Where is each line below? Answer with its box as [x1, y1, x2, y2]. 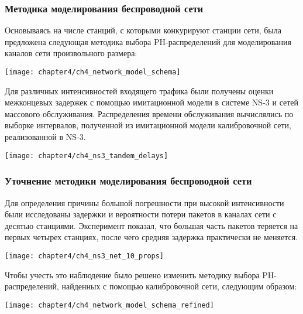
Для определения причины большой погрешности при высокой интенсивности [5, 196, 284, 209]
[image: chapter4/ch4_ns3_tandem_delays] [5, 151, 168, 160]
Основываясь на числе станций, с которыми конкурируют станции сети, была [5, 24, 281, 36]
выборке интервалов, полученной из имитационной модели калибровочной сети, [5, 119, 291, 131]
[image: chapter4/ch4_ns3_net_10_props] [5, 251, 164, 260]
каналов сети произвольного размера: [5, 47, 137, 59]
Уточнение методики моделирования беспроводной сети [5, 173, 252, 188]
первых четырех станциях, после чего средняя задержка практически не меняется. [5, 231, 298, 243]
